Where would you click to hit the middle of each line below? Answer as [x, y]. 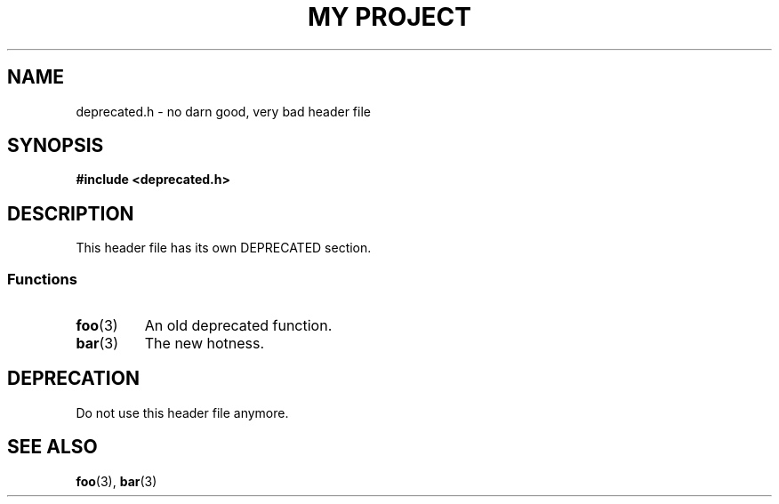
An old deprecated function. [238, 326]
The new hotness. [205, 344]
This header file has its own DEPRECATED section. [224, 248]
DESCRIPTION [71, 213]
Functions [42, 279]
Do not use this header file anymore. [182, 412]
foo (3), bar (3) [116, 481]
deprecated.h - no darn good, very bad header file [223, 111]
